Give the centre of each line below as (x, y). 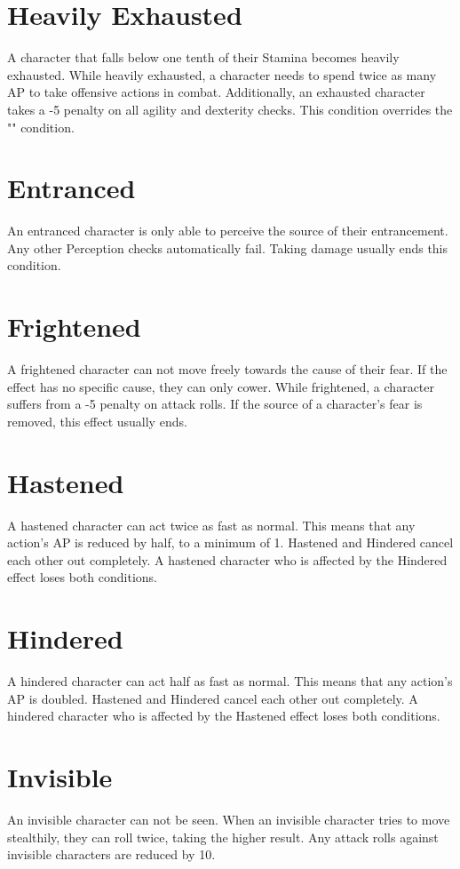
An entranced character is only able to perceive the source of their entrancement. (228, 231)
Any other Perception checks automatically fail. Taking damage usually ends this (228, 247)
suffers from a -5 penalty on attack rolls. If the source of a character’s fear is (215, 404)
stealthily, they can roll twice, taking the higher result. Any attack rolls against (223, 837)
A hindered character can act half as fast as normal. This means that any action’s (230, 681)
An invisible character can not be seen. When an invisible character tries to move (229, 820)
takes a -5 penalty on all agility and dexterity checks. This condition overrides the (230, 109)
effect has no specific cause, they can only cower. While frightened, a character (221, 386)
